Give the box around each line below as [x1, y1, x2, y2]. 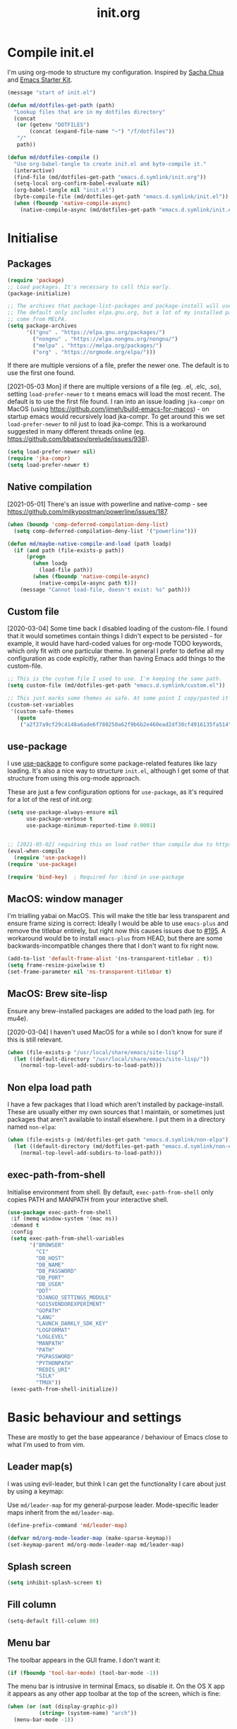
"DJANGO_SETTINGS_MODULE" [35, 1294, 112, 1301]
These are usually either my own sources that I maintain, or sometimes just [7, 1108, 225, 1116]
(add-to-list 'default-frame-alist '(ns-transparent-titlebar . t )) [7, 955, 213, 963]
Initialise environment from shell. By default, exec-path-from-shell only [7, 1187, 214, 1196]
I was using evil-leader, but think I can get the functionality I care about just [7, 1479, 226, 1488]
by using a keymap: [7, 1486, 64, 1496]
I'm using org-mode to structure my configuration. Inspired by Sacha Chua [7, 68, 224, 76]
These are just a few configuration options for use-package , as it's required [7, 788, 224, 796]
